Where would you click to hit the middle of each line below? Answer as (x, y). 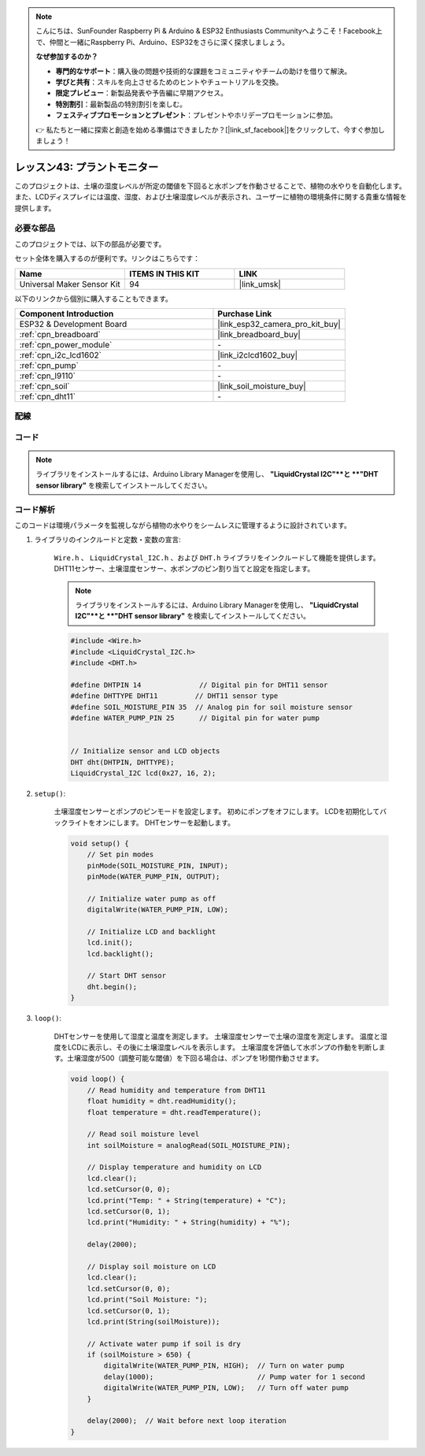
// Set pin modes (120, 854)
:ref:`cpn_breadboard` (60, 334)
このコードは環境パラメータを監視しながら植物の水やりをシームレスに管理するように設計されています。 (183, 525)
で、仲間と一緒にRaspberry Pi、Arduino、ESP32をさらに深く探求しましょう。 (163, 42)
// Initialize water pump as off (152, 899)
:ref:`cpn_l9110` (48, 376)
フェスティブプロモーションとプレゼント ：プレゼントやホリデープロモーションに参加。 (196, 115)
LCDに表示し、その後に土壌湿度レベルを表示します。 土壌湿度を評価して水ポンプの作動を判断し (223, 1047)
